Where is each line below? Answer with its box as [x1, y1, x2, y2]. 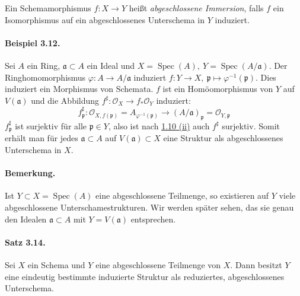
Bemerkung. [5, 167, 56, 179]
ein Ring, [27, 59, 60, 71]
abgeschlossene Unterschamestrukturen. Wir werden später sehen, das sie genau [5, 200, 294, 213]
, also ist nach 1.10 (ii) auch [108, 119, 210, 132]
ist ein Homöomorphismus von [162, 82, 273, 95]
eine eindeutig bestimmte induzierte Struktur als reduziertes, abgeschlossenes [5, 270, 285, 282]
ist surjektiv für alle [15, 119, 87, 132]
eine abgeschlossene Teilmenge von [95, 258, 221, 270]
